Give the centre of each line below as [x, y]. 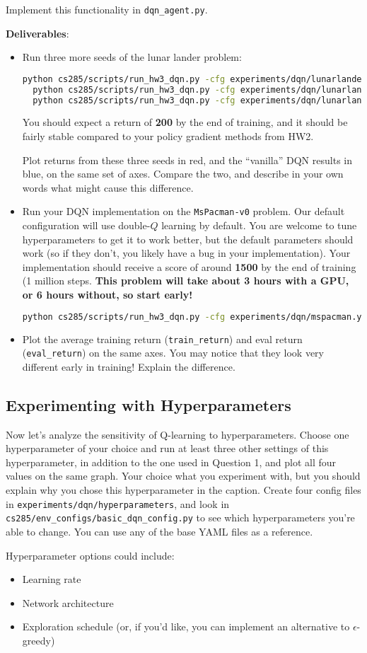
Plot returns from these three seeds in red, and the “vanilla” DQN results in [187, 160]
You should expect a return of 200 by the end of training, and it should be [185, 122]
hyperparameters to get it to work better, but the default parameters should [188, 239]
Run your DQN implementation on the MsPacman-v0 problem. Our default [183, 211]
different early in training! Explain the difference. [129, 366]
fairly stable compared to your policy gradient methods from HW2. [168, 136]
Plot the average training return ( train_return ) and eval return [162, 339]
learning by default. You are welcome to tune [259, 225]
